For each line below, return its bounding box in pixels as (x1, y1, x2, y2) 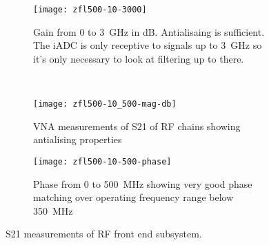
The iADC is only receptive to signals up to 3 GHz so (33, 38, 262, 52)
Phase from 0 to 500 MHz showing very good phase (33, 176, 252, 191)
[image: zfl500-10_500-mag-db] (33, 99, 177, 109)
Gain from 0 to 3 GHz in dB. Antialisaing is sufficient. (33, 24, 265, 39)
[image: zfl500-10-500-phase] (33, 156, 172, 167)
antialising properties (33, 132, 122, 147)
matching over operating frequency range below (33, 190, 234, 204)
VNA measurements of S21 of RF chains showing (33, 118, 241, 133)
